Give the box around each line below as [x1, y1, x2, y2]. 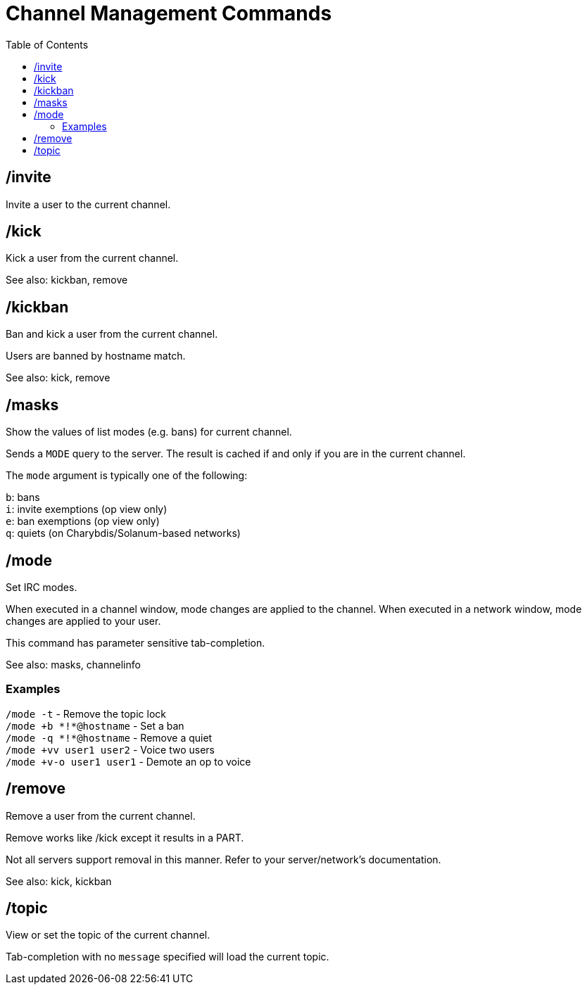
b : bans [6, 491, 40, 504]
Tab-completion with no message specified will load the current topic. [6, 951, 329, 963]
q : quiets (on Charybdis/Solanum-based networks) [6, 527, 241, 540]
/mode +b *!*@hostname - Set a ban [6, 719, 184, 732]
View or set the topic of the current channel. [6, 929, 210, 941]
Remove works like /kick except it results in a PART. [6, 831, 244, 844]
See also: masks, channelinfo [6, 658, 141, 671]
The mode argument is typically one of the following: [6, 469, 248, 482]
